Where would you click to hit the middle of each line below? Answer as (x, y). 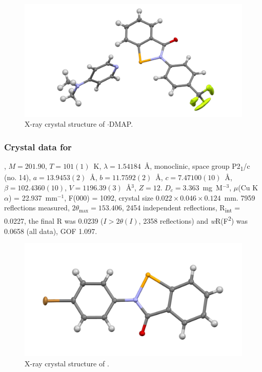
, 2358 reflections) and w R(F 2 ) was (193, 220)
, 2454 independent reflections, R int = (181, 208)
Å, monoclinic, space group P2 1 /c (197, 167)
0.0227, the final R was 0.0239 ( (54, 220)
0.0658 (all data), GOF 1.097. (51, 231)
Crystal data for (38, 146)
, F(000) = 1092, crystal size (109, 197)
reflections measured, (37, 208)
